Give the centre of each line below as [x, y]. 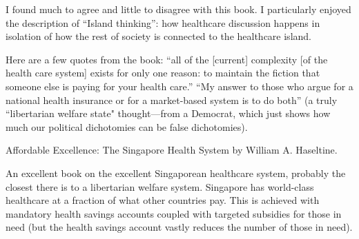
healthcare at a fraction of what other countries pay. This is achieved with [163, 200]
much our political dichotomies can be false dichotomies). [127, 126]
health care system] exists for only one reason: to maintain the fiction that [163, 73]
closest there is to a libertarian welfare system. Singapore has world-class [160, 186]
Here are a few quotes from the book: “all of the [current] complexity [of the [167, 59]
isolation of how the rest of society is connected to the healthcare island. [158, 36]
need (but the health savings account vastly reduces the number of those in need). [179, 227]
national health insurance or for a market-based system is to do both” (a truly [172, 100]
